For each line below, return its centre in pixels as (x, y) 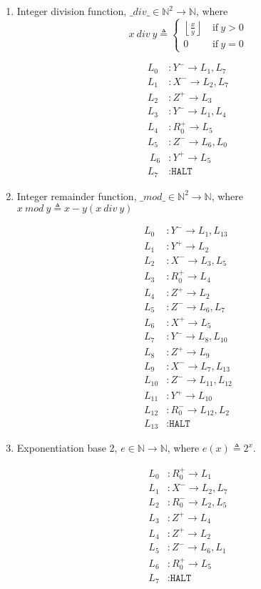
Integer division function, (72, 11)
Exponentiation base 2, (67, 448)
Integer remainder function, (77, 195)
